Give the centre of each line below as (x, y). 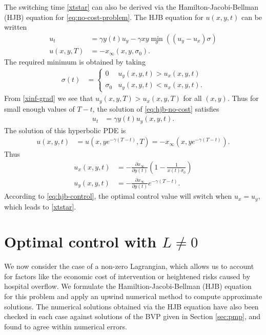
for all (192, 98)
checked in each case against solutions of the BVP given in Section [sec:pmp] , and (132, 316)
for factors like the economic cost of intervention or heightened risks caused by (127, 276)
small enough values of (39, 108)
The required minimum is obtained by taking (75, 62)
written (16, 27)
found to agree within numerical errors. (66, 326)
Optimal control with (80, 242)
